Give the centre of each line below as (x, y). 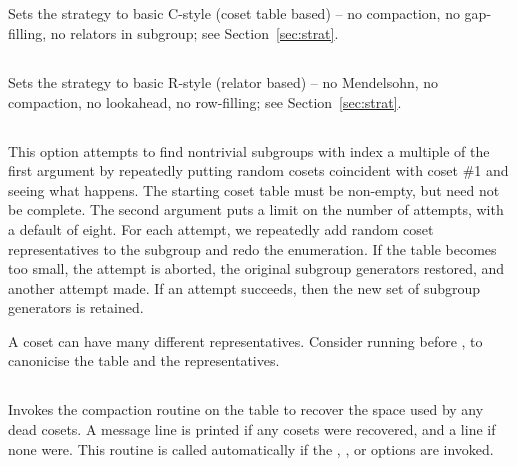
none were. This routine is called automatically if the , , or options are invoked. (251, 448)
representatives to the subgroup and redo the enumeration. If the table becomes (252, 248)
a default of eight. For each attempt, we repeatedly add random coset (221, 228)
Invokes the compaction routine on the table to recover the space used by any (246, 409)
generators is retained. (76, 307)
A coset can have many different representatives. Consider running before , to (245, 340)
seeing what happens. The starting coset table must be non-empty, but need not (254, 189)
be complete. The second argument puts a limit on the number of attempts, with (256, 209)
